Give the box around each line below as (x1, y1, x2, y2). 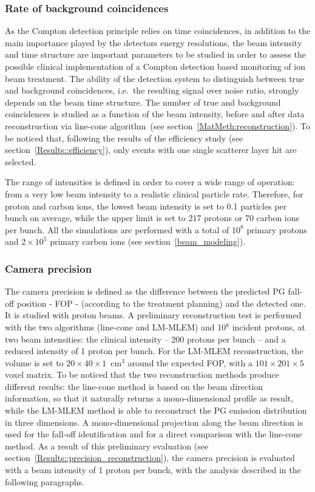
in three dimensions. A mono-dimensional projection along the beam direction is (5, 415, 303, 428)
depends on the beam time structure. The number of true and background (5, 95, 281, 108)
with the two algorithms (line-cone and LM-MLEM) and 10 (5, 320, 226, 333)
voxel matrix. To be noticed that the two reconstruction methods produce (5, 368, 279, 381)
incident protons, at (232, 320, 305, 333)
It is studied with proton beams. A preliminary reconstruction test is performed (5, 309, 302, 321)
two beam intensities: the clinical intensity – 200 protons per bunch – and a (5, 332, 286, 345)
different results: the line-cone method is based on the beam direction (5, 380, 263, 392)
